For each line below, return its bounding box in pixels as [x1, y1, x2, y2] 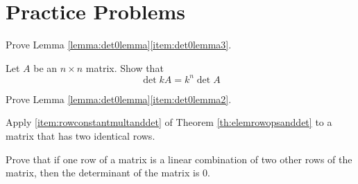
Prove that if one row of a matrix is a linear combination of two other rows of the [6, 151, 352, 166]
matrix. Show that [85, 60, 164, 75]
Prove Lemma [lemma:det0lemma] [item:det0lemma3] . [6, 37, 232, 52]
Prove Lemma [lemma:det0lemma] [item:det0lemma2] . [6, 91, 232, 106]
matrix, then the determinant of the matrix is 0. [6, 165, 210, 180]
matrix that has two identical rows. [6, 129, 155, 142]
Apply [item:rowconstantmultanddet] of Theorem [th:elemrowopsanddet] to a [6, 115, 332, 129]
